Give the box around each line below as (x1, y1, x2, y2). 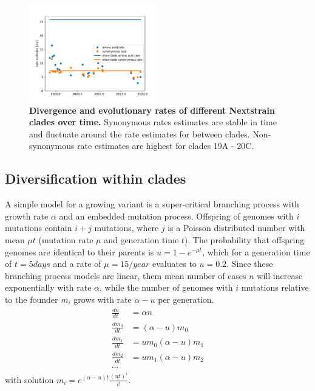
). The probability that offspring (184, 233, 305, 246)
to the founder (5, 292, 58, 305)
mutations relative (241, 281, 309, 294)
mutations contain (5, 221, 72, 234)
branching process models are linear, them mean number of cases (5, 269, 246, 282)
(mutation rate (38, 233, 93, 246)
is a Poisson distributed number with (168, 221, 305, 234)
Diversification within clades (5, 169, 186, 188)
